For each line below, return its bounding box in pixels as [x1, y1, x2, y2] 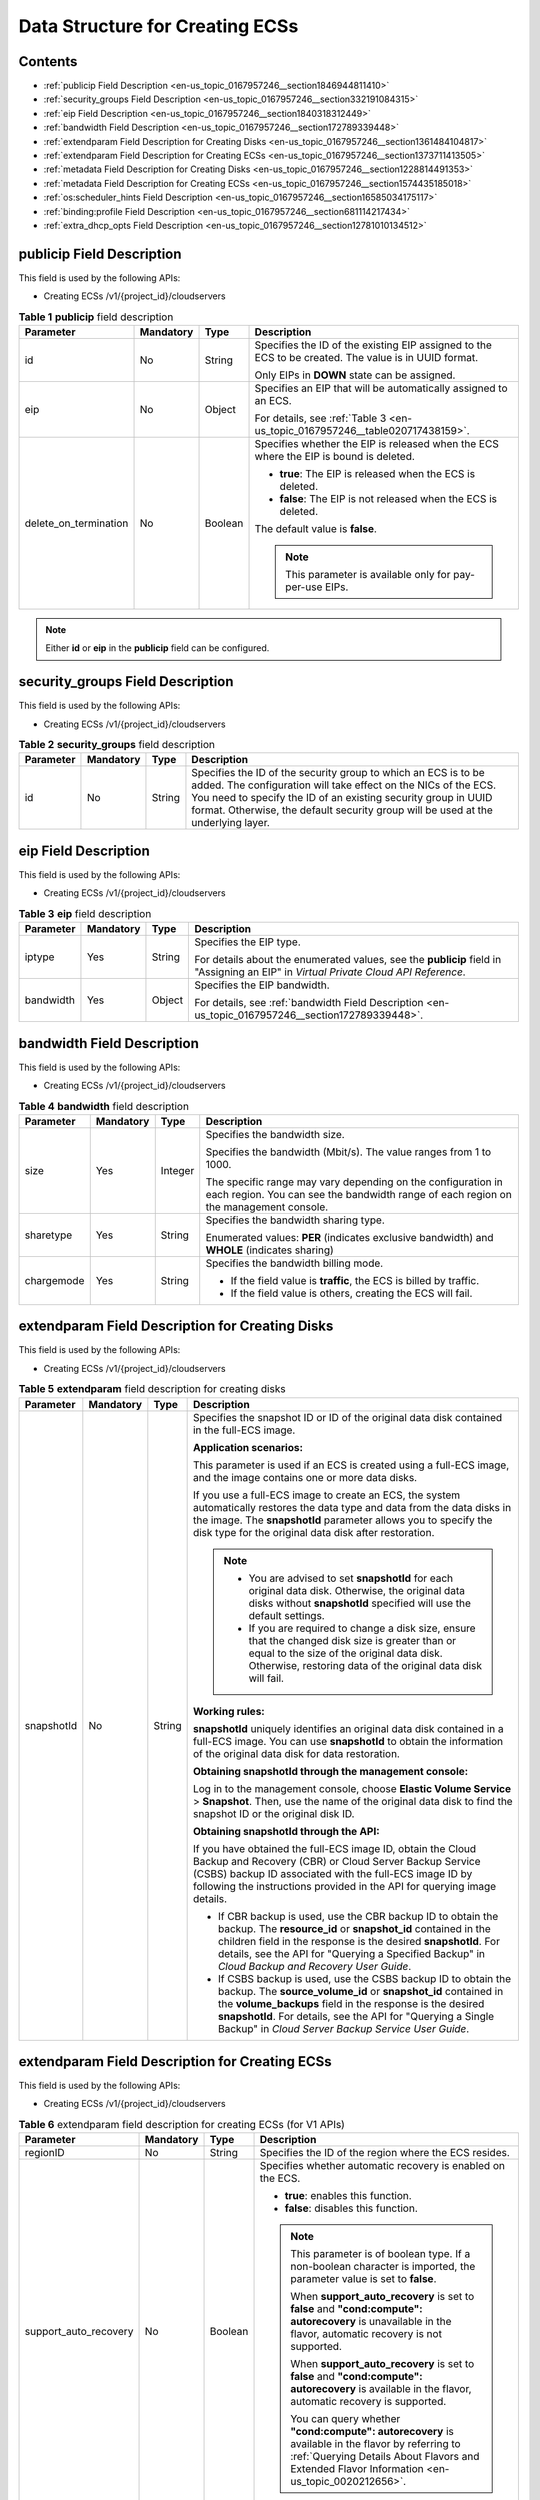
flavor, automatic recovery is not [290, 2327, 442, 2341]
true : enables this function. [284, 2189, 412, 2203]
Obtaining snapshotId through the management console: [192, 1764, 469, 1778]
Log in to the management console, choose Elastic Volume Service [192, 1781, 512, 1795]
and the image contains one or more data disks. [192, 1470, 418, 1484]
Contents [18, 53, 78, 70]
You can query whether [290, 2412, 401, 2426]
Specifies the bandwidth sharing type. [205, 1213, 385, 1227]
